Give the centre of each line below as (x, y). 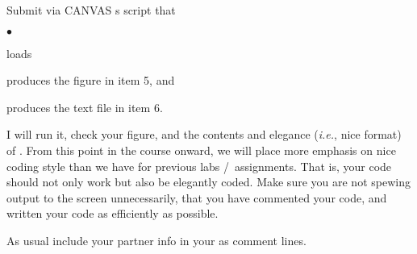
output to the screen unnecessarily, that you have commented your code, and (197, 197)
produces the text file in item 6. (85, 107)
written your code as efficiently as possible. (113, 213)
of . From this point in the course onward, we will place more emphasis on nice (201, 150)
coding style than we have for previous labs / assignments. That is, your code (199, 166)
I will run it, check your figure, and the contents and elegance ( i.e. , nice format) (204, 134)
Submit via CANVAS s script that (91, 10)
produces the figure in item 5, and (91, 80)
